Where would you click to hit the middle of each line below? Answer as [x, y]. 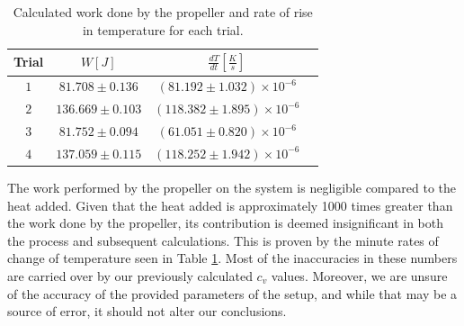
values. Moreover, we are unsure [359, 276]
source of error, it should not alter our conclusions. [147, 311]
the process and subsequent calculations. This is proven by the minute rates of [223, 240]
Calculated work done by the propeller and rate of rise [163, 12]
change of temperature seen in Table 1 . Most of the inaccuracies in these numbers [232, 258]
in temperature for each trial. [163, 29]
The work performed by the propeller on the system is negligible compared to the [232, 188]
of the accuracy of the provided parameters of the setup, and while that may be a [232, 293]
